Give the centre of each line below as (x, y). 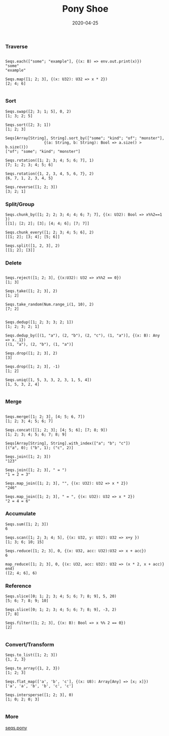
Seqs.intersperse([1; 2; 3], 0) (39, 695)
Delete (13, 263)
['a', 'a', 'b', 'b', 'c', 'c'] (39, 686)
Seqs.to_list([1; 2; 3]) (31, 655)
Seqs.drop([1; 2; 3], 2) (31, 353)
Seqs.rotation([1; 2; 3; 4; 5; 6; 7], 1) (50, 160)
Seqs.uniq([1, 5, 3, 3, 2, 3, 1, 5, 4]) (49, 380)
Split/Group (20, 204)
